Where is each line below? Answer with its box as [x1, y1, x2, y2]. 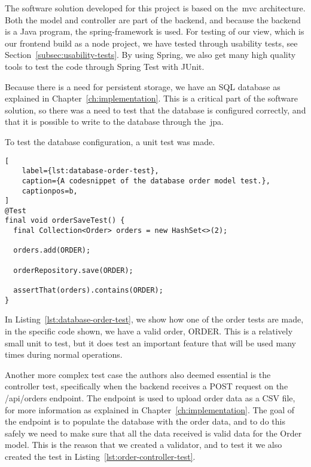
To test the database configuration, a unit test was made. [5, 135, 215, 148]
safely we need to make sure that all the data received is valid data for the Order [5, 426, 302, 439]
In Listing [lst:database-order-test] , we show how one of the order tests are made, [5, 313, 304, 325]
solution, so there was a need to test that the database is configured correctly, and [5, 103, 306, 116]
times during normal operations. [5, 348, 123, 361]
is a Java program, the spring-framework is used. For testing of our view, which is [5, 25, 304, 38]
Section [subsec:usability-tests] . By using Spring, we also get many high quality [5, 48, 296, 61]
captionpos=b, [22, 186, 78, 195]
